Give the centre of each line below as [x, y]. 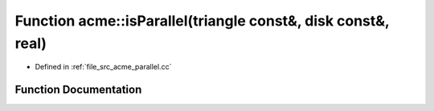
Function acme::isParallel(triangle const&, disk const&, [202, 21]
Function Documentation [78, 90]
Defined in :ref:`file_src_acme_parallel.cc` [103, 67]
